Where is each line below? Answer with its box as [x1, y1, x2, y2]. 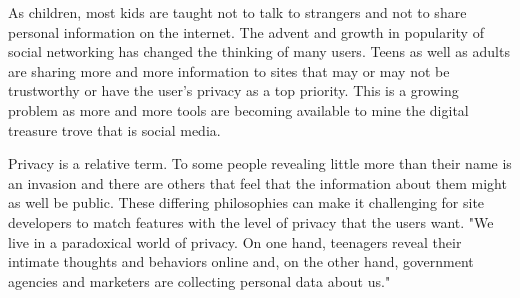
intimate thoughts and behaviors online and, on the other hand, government [8, 251, 474, 272]
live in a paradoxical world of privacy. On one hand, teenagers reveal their [8, 231, 462, 252]
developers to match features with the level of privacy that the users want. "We [8, 211, 494, 232]
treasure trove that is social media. [8, 119, 221, 140]
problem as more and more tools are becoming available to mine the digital [8, 99, 469, 120]
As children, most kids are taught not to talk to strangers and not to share [8, 2, 467, 22]
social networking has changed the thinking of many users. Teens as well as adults [8, 41, 510, 62]
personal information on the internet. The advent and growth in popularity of [8, 21, 484, 42]
